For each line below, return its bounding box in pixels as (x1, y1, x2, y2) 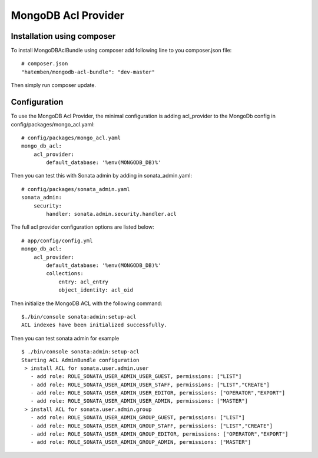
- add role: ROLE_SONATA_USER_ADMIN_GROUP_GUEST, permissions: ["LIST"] (30, 414, 245, 421)
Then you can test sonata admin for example (11, 335, 120, 342)
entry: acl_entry (58, 278, 109, 285)
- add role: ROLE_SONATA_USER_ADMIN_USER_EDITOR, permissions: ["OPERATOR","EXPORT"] (30, 390, 286, 396)
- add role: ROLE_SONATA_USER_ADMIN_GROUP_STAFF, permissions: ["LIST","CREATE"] (30, 422, 273, 429)
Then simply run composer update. (11, 82, 97, 89)
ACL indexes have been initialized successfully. (21, 322, 168, 329)
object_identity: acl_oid (58, 287, 134, 293)
